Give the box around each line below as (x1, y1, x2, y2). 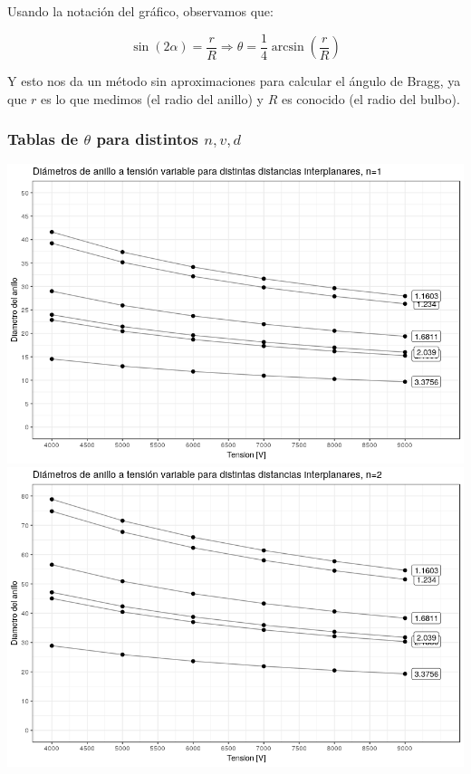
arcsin (271, 41, 304, 54)
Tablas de (7, 128, 79, 150)
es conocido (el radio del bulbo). (281, 89, 460, 108)
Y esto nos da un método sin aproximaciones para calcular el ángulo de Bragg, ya (7, 72, 461, 91)
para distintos (96, 128, 198, 150)
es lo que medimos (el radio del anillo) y (41, 89, 264, 108)
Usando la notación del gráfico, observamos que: (7, 2, 274, 20)
